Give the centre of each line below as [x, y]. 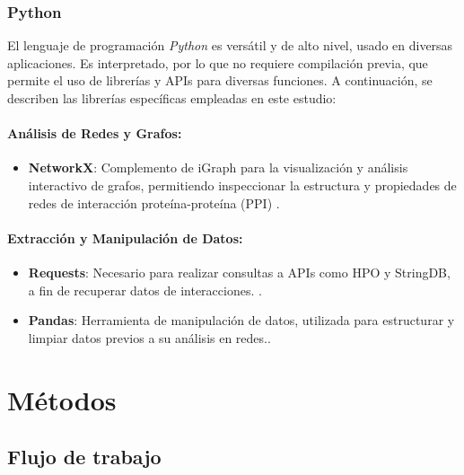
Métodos [62, 399]
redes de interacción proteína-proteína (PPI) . [154, 202]
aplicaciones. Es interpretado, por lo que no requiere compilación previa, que [218, 62]
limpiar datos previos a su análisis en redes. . [149, 337]
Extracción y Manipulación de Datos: [125, 237]
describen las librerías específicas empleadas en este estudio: [172, 98]
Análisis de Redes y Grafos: [95, 133]
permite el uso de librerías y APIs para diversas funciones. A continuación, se [220, 80]
